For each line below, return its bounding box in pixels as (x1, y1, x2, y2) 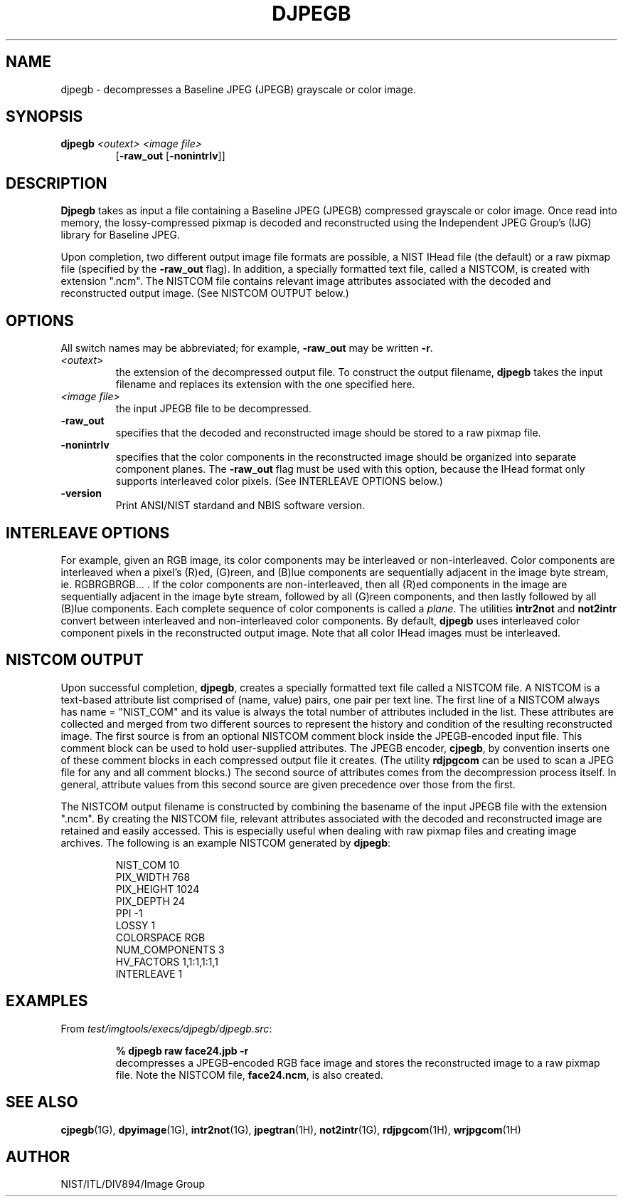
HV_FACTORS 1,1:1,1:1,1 (115, 955, 218, 968)
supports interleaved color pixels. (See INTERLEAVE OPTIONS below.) (115, 475, 443, 488)
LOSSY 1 (115, 919, 156, 931)
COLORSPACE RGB (115, 931, 206, 944)
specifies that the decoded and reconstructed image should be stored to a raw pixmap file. (115, 427, 541, 439)
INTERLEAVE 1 (115, 967, 183, 980)
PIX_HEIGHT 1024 (115, 882, 200, 895)
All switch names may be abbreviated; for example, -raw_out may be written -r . (60, 342, 433, 355)
